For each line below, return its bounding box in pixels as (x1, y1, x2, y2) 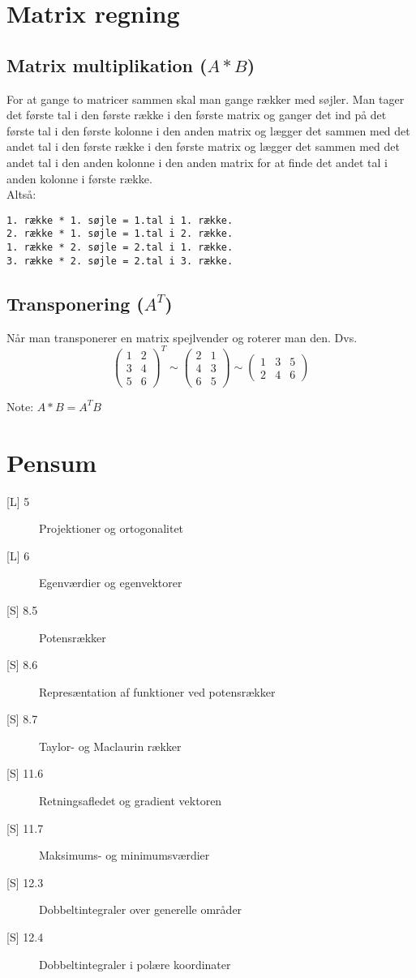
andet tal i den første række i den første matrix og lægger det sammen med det (6, 138, 400, 155)
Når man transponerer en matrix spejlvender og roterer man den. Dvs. (6, 328, 358, 345)
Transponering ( (6, 290, 144, 315)
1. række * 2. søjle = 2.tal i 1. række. (6, 242, 234, 254)
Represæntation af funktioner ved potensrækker (39, 683, 276, 700)
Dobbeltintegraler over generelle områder (39, 901, 242, 918)
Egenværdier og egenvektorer (39, 574, 182, 591)
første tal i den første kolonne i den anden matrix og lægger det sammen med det (6, 122, 410, 139)
